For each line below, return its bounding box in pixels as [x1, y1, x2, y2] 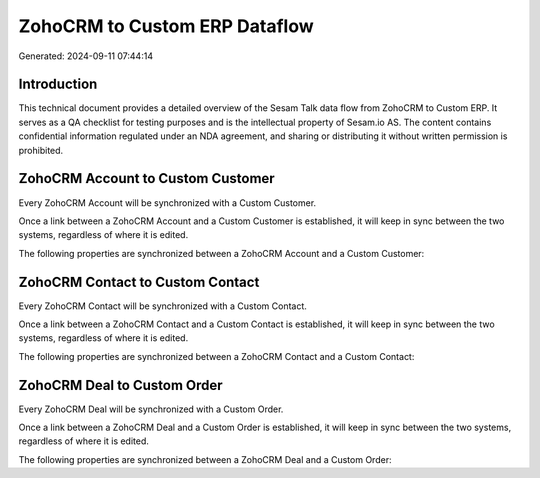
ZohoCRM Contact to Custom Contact [18, 273, 260, 290]
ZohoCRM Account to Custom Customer [18, 170, 275, 187]
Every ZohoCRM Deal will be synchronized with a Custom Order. [18, 403, 284, 415]
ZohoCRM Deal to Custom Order [18, 376, 224, 394]
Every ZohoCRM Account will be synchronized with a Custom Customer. [18, 196, 317, 209]
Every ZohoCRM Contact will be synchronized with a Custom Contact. [18, 300, 307, 312]
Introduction [18, 76, 98, 93]
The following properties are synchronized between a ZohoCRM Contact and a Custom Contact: [18, 350, 415, 362]
